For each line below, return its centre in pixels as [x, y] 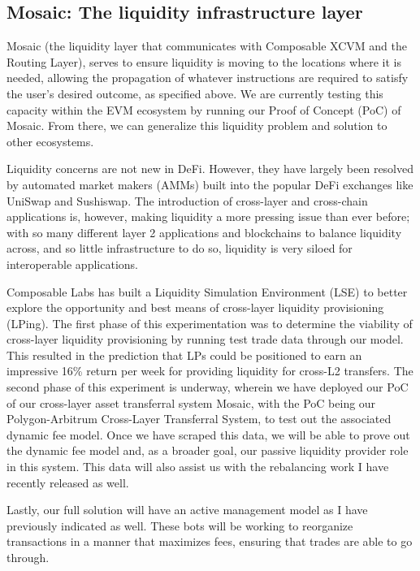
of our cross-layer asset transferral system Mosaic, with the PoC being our [191, 402]
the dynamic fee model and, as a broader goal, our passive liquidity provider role [208, 450]
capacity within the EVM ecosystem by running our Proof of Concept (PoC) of [204, 109]
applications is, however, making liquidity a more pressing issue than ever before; [208, 216]
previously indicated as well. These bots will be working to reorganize [180, 525]
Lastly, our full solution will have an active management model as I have [187, 510]
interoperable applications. [72, 264]
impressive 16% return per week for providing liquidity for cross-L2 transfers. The [210, 371]
